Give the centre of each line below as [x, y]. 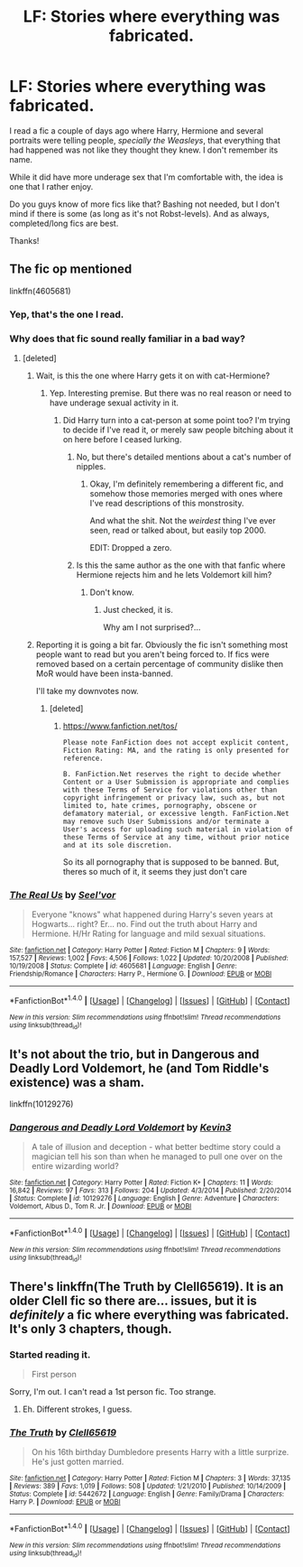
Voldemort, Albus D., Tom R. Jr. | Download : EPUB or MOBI [101, 1207]
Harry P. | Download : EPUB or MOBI [65, 1502]
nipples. [91, 466]
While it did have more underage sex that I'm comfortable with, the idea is [147, 177]
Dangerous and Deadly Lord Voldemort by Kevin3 [120, 1127]
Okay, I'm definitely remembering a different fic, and [187, 484]
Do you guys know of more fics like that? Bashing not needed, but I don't [145, 204]
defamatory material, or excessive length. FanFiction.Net [176, 813]
